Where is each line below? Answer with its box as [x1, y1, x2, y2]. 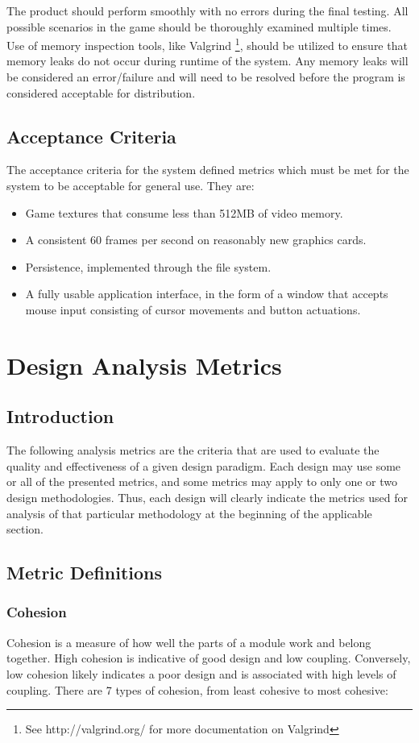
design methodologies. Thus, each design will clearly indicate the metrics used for [6, 488, 408, 505]
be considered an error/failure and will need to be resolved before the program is [6, 68, 405, 85]
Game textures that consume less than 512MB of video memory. [25, 204, 343, 221]
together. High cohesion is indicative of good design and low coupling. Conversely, [6, 650, 411, 666]
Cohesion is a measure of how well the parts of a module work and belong [6, 633, 371, 650]
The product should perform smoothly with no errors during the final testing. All [6, 2, 409, 19]
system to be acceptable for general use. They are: [6, 177, 255, 194]
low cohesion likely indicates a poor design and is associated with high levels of [6, 665, 396, 682]
